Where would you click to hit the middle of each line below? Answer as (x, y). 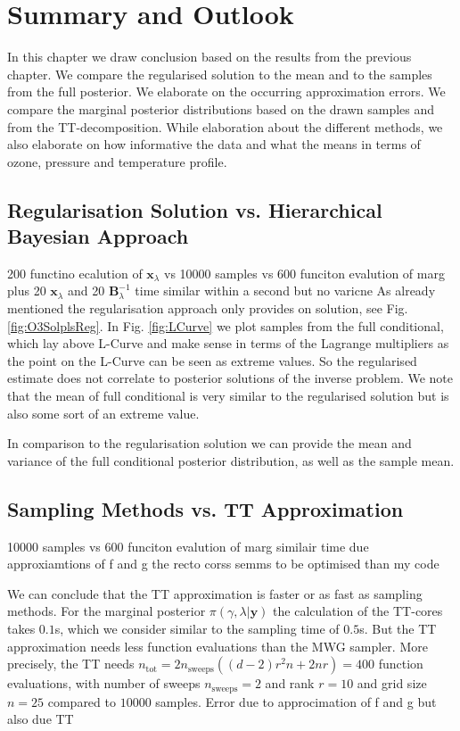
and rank (290, 683)
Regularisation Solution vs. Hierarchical (195, 209)
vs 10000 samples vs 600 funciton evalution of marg (304, 273)
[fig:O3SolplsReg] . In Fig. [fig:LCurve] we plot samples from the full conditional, (226, 325)
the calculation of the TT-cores (358, 611)
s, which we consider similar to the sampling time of (197, 628)
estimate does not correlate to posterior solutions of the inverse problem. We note (230, 378)
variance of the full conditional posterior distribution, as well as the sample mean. (231, 460)
